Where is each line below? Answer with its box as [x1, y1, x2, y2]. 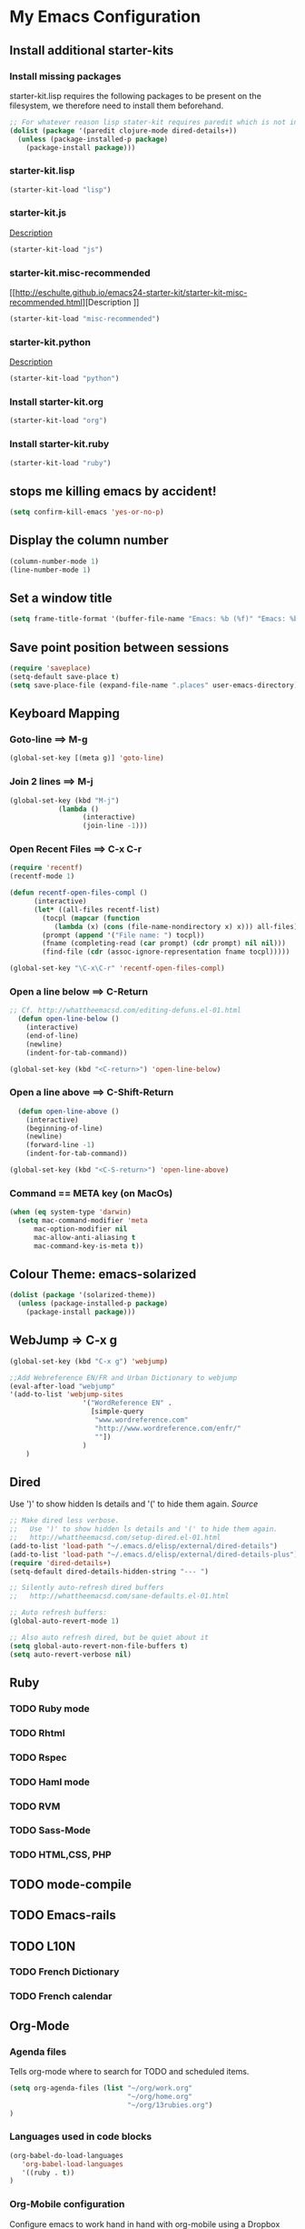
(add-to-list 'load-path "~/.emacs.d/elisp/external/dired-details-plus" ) [9, 1550, 299, 1559]
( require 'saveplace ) [9, 664, 92, 674]
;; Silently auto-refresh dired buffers [9, 1584, 165, 1593]
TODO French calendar [9, 1990, 113, 2003]
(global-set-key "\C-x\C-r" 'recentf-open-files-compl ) [9, 964, 225, 974]
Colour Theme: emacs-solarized [9, 1266, 197, 1282]
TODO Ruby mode [9, 1702, 91, 1714]
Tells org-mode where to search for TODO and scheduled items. [9, 2066, 250, 2077]
